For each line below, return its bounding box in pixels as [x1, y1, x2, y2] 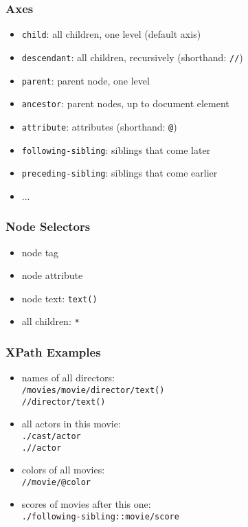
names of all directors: [21, 370, 115, 385]
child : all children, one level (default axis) [21, 27, 201, 41]
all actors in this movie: [21, 416, 121, 431]
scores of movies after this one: [21, 497, 151, 511]
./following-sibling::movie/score [21, 512, 179, 522]
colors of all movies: [21, 462, 105, 477]
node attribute [21, 268, 83, 282]
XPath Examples [5, 344, 101, 361]
